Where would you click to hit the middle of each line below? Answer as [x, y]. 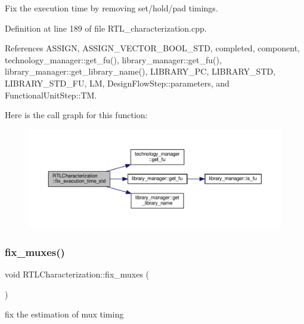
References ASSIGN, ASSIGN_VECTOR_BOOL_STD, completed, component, [152, 48]
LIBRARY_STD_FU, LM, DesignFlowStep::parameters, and [117, 83]
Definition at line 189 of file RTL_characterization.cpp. [106, 28]
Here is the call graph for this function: [76, 115]
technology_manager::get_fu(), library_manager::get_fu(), [113, 59]
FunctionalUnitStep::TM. [51, 95]
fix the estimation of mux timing [64, 314]
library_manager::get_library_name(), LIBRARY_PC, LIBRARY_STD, [140, 71]
